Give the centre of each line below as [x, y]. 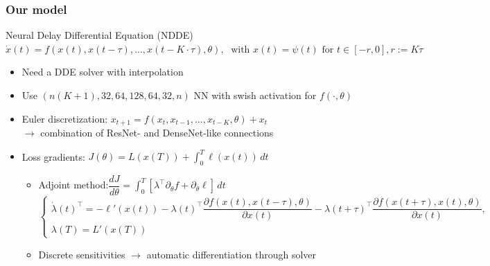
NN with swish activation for [255, 95]
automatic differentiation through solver [231, 254]
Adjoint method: [73, 185]
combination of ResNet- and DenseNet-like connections [157, 133]
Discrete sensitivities [82, 254]
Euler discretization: [65, 118]
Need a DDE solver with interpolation [103, 72]
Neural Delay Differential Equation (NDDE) [99, 35]
